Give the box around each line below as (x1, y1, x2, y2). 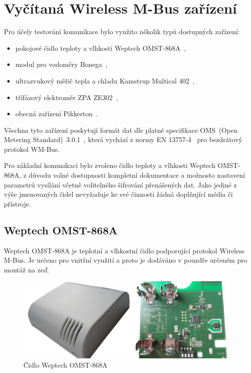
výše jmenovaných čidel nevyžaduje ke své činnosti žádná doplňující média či (4, 189, 233, 199)
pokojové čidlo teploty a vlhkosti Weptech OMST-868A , (15, 42, 186, 53)
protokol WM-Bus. (4, 144, 60, 154)
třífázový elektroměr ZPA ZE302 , (15, 92, 118, 102)
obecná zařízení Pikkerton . (15, 108, 98, 119)
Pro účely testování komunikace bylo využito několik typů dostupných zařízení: (4, 26, 240, 37)
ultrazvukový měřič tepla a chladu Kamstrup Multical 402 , (15, 75, 195, 85)
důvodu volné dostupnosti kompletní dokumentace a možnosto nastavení (28, 170, 245, 180)
